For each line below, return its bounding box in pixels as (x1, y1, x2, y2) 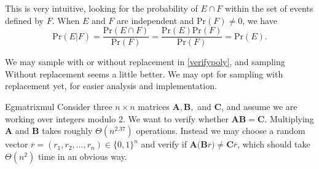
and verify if (141, 138, 187, 151)
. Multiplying (264, 112, 314, 125)
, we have (242, 14, 277, 26)
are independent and (117, 14, 194, 26)
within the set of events (225, 2, 313, 14)
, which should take (237, 138, 310, 151)
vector (5, 138, 28, 151)
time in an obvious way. (37, 149, 127, 162)
